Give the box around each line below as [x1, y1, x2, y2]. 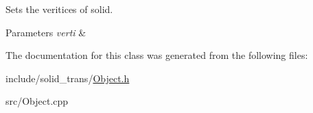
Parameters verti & [5, 25, 86, 39]
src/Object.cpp [5, 94, 69, 108]
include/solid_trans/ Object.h [5, 71, 130, 85]
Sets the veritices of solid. [5, 2, 113, 16]
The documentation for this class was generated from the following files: [5, 48, 308, 62]
